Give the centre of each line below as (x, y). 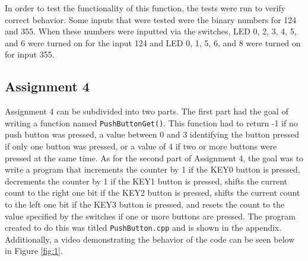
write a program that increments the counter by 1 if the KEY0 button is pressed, (153, 169)
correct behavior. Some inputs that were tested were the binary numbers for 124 (151, 19)
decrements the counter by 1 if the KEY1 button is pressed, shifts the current (146, 181)
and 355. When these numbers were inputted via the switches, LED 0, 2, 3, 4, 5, (151, 31)
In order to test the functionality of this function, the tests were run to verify (145, 8)
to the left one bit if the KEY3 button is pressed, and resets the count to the (145, 204)
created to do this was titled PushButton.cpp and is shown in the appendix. (143, 227)
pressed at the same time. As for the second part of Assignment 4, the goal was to (154, 157)
